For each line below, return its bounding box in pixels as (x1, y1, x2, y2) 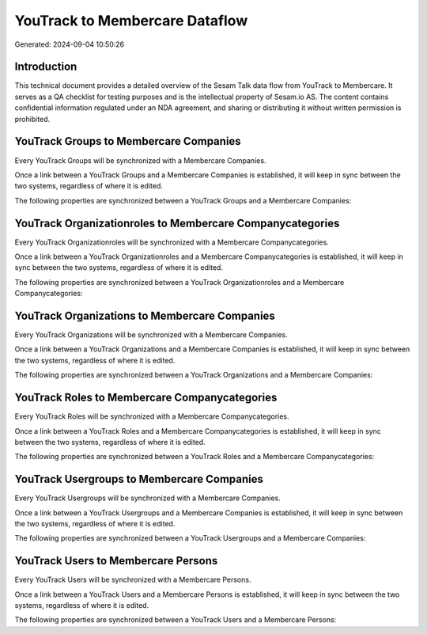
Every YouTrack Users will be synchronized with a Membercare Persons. (14, 575, 251, 585)
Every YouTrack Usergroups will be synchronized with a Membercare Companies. (14, 493, 281, 503)
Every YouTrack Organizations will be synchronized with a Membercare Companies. (14, 330, 288, 340)
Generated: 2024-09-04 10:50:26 (14, 40, 125, 49)
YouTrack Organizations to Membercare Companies (14, 309, 276, 322)
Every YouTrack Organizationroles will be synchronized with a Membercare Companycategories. (14, 237, 330, 247)
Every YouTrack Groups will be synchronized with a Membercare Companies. (14, 155, 266, 165)
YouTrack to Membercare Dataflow (14, 12, 248, 29)
